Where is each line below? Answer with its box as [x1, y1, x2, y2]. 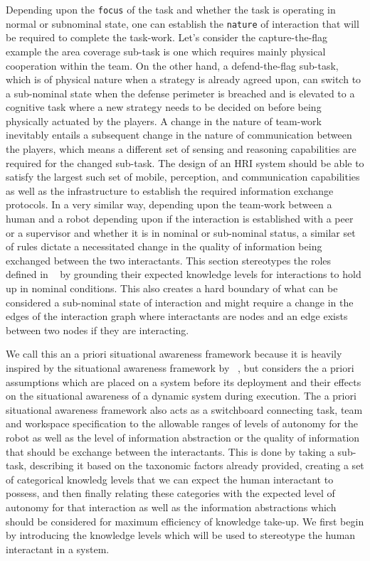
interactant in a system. [6, 541, 110, 556]
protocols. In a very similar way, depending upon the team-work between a [6, 197, 332, 212]
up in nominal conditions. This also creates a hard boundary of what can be [6, 281, 338, 295]
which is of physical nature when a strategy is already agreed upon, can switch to [6, 72, 361, 87]
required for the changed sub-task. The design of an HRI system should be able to [6, 155, 364, 170]
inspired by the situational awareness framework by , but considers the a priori [6, 360, 354, 375]
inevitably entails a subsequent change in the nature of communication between [6, 127, 352, 142]
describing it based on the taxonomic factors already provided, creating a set [29, 458, 364, 473]
